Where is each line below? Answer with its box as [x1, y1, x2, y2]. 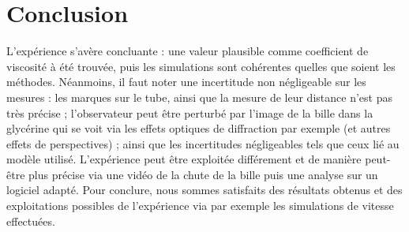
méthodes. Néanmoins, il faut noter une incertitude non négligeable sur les [6, 73, 366, 90]
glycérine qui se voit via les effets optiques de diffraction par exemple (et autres [6, 120, 391, 137]
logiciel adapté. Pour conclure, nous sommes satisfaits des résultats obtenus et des [6, 181, 403, 198]
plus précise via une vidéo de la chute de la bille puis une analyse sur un [28, 166, 378, 182]
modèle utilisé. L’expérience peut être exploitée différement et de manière [6, 151, 362, 167]
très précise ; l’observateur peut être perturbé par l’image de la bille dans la [6, 104, 373, 121]
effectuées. [6, 212, 55, 229]
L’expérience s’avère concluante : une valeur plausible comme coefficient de [6, 43, 369, 59]
